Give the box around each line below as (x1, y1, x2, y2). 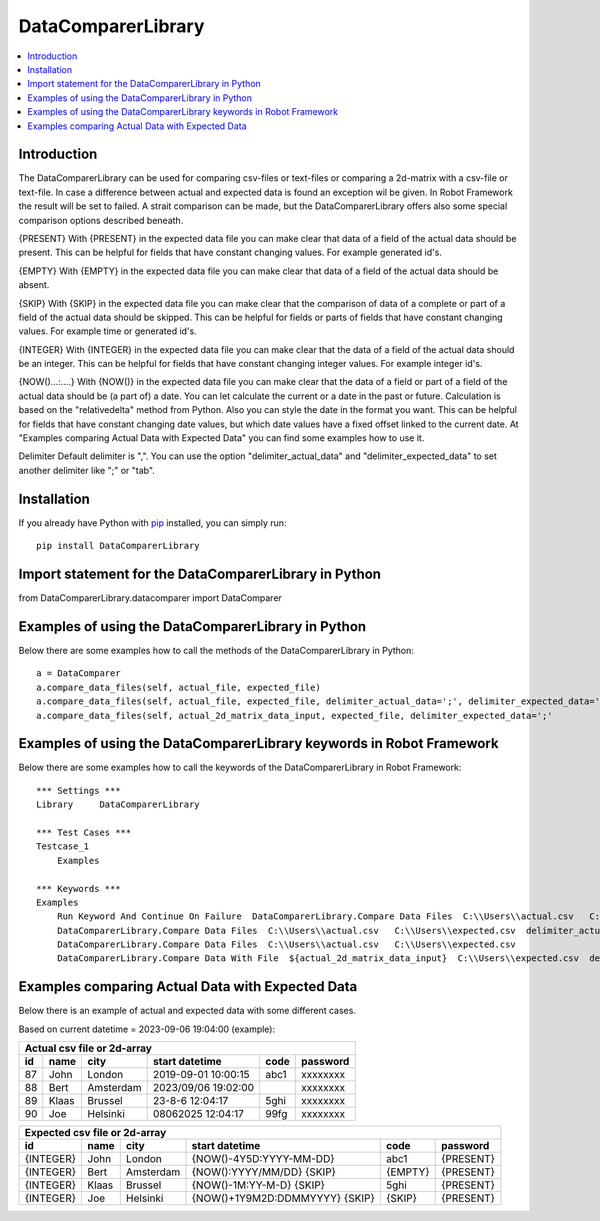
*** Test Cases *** (36, 826, 132, 838)
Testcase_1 (36, 841, 90, 852)
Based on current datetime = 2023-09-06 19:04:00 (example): (18, 1023, 276, 1035)
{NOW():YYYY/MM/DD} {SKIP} (191, 1165, 337, 1179)
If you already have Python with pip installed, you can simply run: (18, 516, 287, 529)
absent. (18, 279, 50, 291)
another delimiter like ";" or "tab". (18, 464, 155, 476)
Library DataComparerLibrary (36, 799, 200, 810)
